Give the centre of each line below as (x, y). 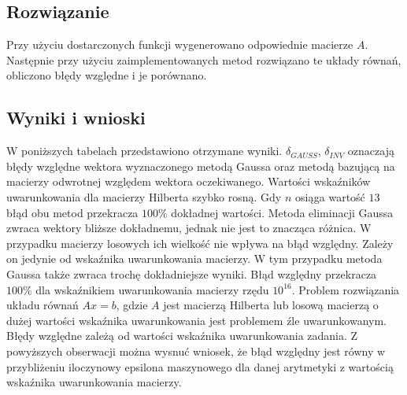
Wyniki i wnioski (76, 118)
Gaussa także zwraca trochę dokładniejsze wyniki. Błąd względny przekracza (192, 273)
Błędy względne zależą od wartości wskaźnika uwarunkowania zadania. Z (182, 336)
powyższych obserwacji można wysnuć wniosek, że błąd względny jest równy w (196, 351)
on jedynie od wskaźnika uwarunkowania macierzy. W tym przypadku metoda (194, 258)
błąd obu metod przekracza (72, 212)
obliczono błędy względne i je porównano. (107, 75)
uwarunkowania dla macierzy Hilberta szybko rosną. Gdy (144, 196)
